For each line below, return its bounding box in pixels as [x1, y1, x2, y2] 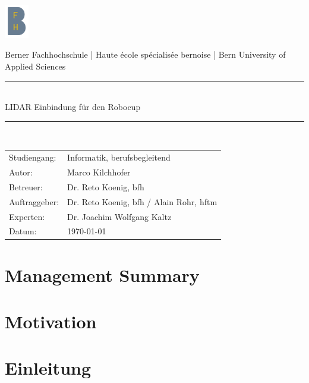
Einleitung [5, 356, 92, 380]
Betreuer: [9, 180, 43, 193]
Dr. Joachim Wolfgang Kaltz [67, 210, 172, 222]
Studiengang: [9, 151, 56, 164]
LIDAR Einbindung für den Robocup [5, 101, 141, 113]
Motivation [5, 309, 97, 333]
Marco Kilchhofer [67, 165, 131, 178]
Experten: [9, 210, 45, 222]
